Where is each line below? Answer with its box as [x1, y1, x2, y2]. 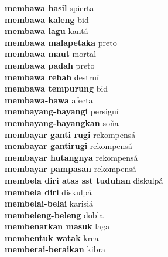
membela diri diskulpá [5, 185, 92, 198]
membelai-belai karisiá [5, 197, 94, 209]
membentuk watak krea [5, 231, 99, 244]
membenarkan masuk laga [5, 220, 110, 232]
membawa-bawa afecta [5, 93, 93, 106]
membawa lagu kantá [5, 25, 88, 37]
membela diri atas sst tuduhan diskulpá [5, 174, 163, 186]
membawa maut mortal [5, 48, 97, 60]
